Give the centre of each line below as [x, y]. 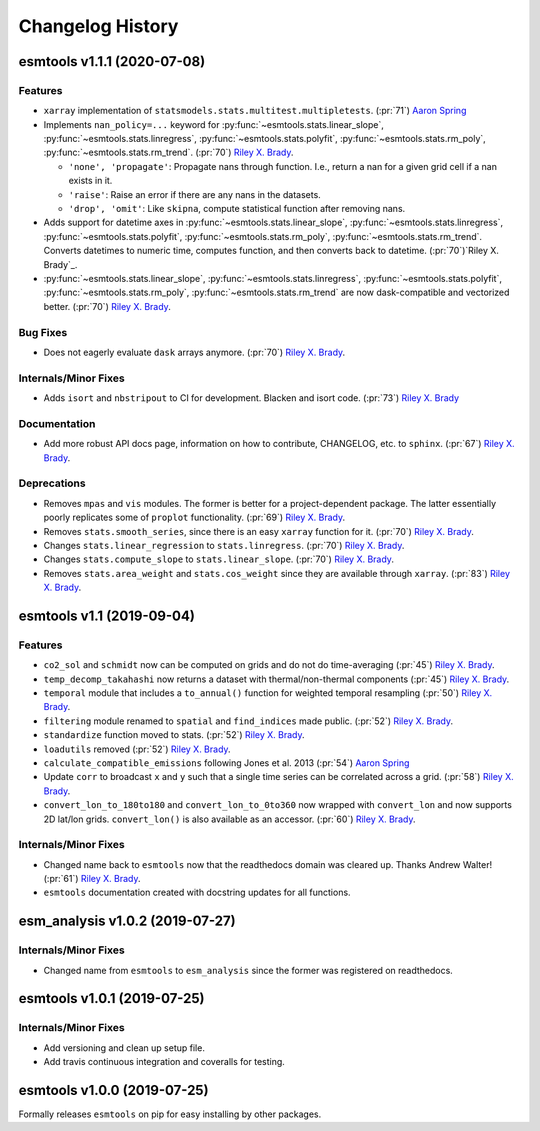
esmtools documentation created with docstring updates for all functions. [197, 892]
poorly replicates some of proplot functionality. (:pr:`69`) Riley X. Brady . [194, 517]
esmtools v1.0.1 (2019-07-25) [111, 998]
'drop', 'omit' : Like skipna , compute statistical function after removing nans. [237, 209]
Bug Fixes [43, 332]
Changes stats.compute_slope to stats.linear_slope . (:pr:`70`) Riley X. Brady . [219, 559]
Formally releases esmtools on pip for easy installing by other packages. [170, 1114]
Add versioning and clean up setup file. [124, 1047]
